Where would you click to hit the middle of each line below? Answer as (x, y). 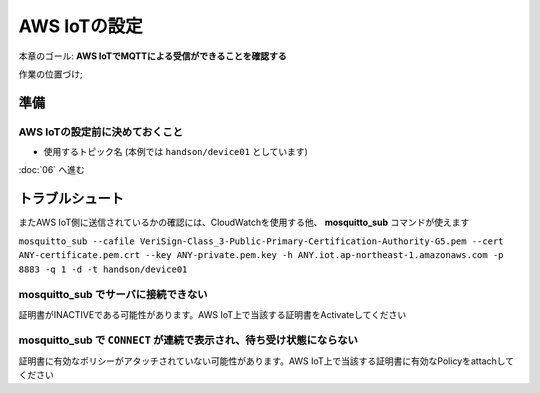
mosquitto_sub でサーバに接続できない (113, 295)
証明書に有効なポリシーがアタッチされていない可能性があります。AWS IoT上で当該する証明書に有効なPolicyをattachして (266, 361)
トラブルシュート (71, 198)
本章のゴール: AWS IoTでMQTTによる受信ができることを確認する (152, 56)
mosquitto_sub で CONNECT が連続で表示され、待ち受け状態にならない (188, 340)
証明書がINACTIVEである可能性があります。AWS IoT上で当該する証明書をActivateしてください (212, 314)
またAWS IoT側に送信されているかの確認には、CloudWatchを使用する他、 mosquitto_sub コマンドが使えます (244, 222)
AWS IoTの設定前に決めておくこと (101, 132)
